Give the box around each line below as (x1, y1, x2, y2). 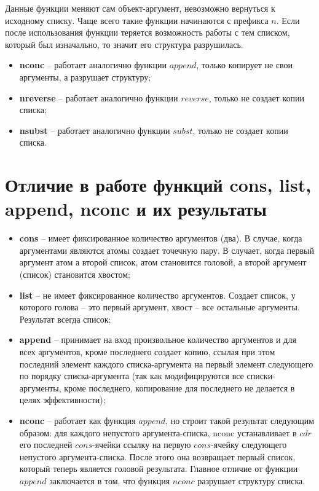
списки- (246, 369, 275, 382)
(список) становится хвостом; (19, 268, 130, 281)
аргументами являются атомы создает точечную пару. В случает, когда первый (19, 243, 314, 256)
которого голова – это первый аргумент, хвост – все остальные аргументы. (19, 300, 300, 313)
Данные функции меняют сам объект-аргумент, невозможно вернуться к (5, 2, 275, 14)
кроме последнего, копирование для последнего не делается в (64, 381, 295, 394)
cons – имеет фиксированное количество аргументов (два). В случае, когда (19, 232, 302, 245)
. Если (276, 14, 300, 26)
